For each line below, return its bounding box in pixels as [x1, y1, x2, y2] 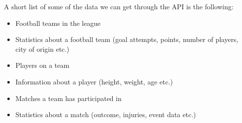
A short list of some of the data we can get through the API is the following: [4, 1, 234, 11]
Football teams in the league [15, 18, 101, 28]
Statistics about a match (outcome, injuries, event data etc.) [15, 109, 196, 120]
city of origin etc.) [15, 43, 69, 54]
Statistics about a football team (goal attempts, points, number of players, [15, 34, 239, 44]
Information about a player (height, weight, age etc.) [15, 76, 173, 86]
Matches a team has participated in [15, 93, 121, 103]
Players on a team [15, 60, 70, 70]
